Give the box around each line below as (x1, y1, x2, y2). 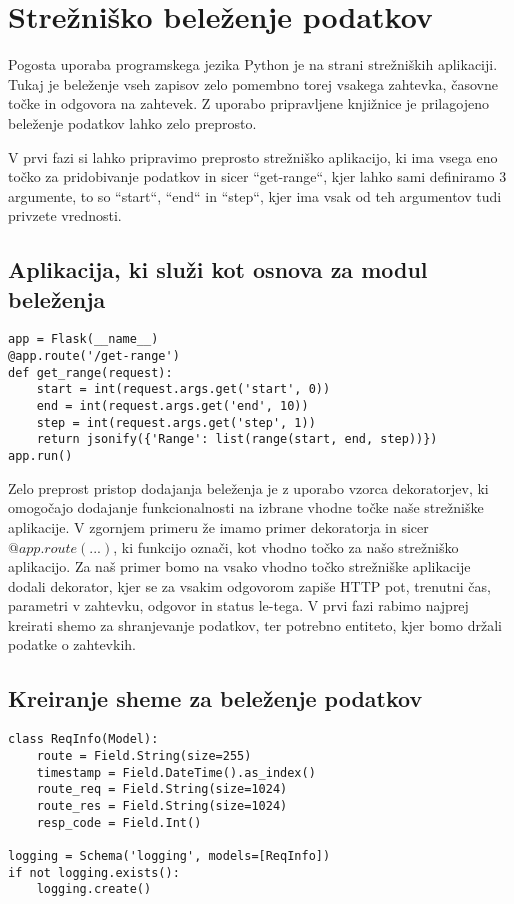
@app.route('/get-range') (8, 349, 180, 364)
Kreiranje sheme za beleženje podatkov (8, 683, 423, 714)
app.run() (8, 449, 73, 464)
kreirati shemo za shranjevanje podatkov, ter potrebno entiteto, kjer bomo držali (8, 614, 502, 635)
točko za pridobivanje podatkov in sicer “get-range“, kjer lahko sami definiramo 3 (8, 166, 507, 187)
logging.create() (36, 882, 152, 897)
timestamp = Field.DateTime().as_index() (36, 765, 316, 780)
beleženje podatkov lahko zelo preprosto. (8, 112, 257, 133)
